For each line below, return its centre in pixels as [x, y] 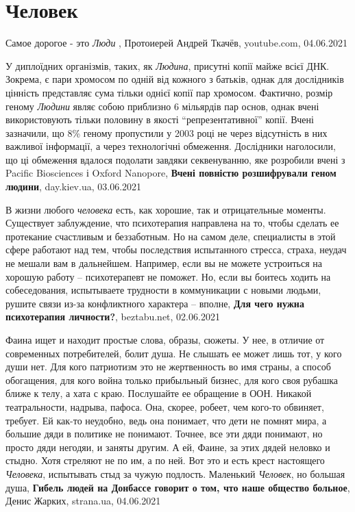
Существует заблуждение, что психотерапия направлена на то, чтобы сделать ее [172, 223]
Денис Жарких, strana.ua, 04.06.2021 [83, 501]
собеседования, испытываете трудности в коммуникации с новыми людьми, [163, 290]
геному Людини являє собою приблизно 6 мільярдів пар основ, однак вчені [162, 106]
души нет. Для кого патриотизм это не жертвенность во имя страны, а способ [168, 367]
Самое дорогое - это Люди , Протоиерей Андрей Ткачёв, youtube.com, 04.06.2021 [177, 43]
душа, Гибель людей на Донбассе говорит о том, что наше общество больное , [178, 487]
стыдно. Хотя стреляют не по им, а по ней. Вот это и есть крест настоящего [165, 460]
